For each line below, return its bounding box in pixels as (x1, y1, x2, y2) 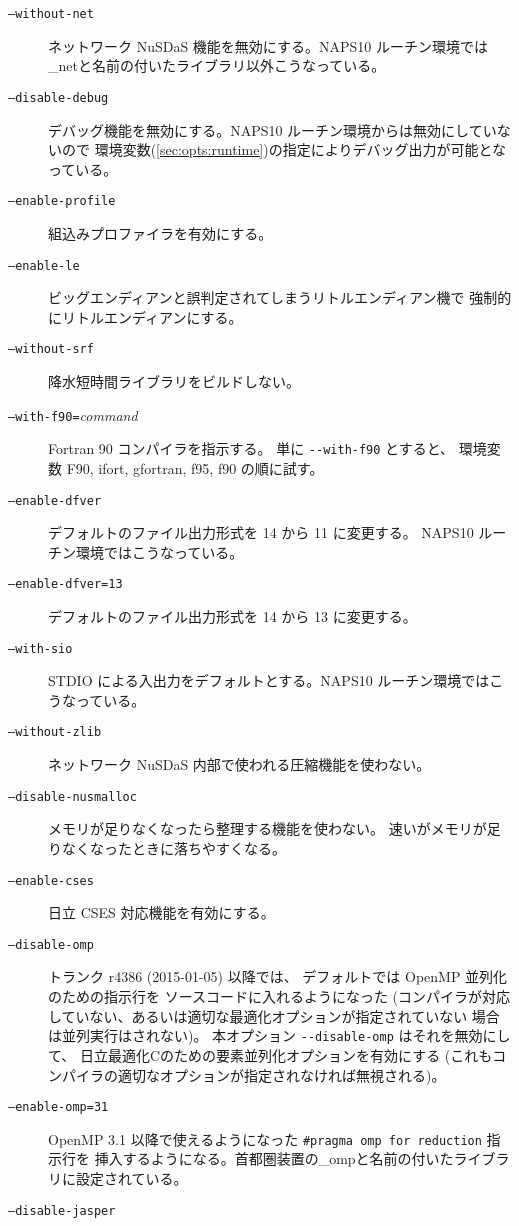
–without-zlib (8, 725, 102, 740)
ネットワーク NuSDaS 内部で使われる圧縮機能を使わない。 (48, 754, 431, 775)
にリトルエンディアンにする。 (48, 306, 243, 327)
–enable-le (8, 258, 80, 273)
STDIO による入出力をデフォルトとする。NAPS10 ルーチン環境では (48, 670, 490, 691)
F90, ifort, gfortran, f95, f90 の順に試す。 (66, 457, 324, 478)
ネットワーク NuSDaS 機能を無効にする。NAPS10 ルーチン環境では (48, 35, 488, 56)
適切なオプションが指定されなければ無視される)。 (117, 1064, 446, 1085)
